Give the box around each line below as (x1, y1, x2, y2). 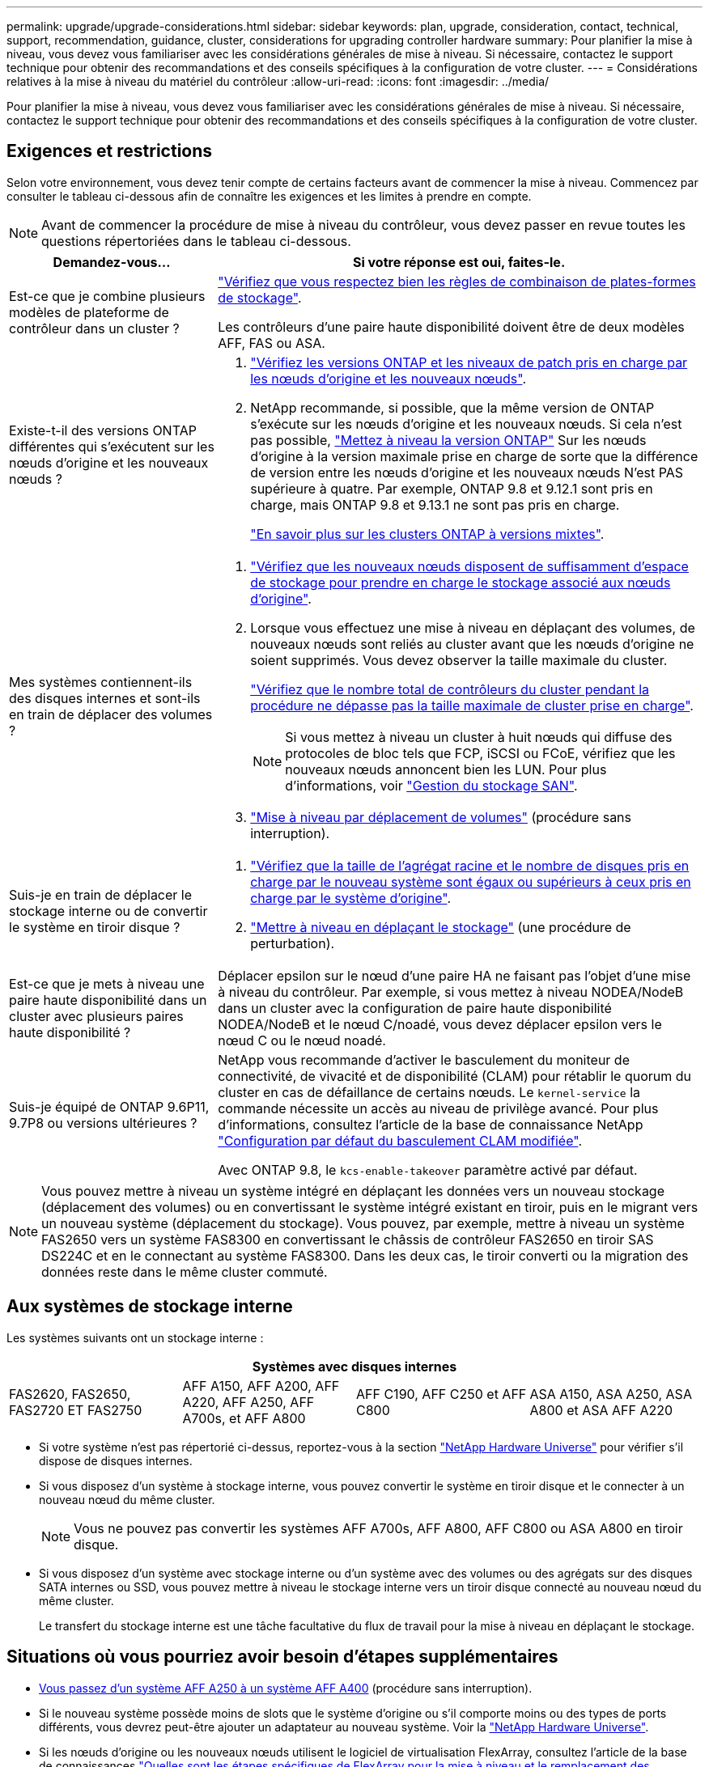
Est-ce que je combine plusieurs (9, 287, 206, 304)
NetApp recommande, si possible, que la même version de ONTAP (250, 399, 655, 416)
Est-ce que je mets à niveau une (9, 975, 205, 992)
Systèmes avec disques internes (252, 1358, 457, 1375)
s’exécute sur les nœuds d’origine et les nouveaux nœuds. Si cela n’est (250, 415, 682, 432)
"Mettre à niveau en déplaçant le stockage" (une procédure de (250, 918, 631, 935)
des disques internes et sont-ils (9, 689, 201, 706)
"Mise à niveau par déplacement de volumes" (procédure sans (250, 808, 632, 825)
